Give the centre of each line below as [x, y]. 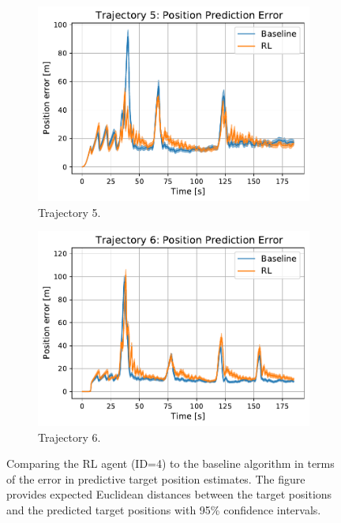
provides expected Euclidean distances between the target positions [169, 494]
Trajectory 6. [69, 437]
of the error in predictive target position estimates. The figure [156, 478]
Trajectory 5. [69, 212]
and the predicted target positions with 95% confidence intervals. [164, 509]
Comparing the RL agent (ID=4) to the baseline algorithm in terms [170, 463]
